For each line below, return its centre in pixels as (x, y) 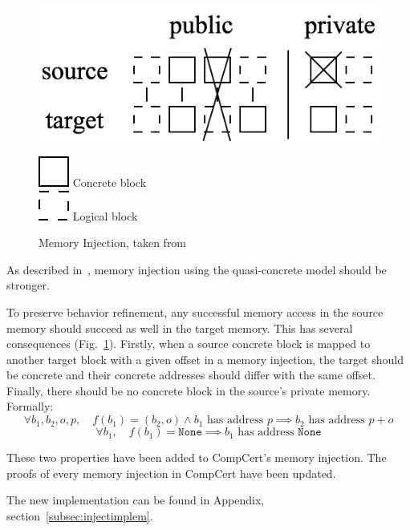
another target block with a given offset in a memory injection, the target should (205, 359)
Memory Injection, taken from (113, 243)
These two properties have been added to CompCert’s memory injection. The (197, 457)
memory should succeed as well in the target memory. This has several (180, 328)
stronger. (28, 285)
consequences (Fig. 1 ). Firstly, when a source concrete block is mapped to (189, 344)
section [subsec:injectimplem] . (80, 515)
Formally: (30, 406)
